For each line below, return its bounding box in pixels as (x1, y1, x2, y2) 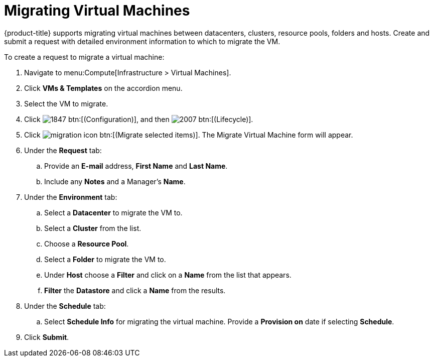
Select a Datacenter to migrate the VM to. (44, 208, 183, 217)
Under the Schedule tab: (24, 301, 106, 310)
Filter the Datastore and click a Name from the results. (44, 286, 226, 295)
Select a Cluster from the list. (44, 223, 141, 232)
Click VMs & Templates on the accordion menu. (24, 83, 183, 92)
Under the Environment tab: (24, 192, 117, 201)
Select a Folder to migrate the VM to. (44, 255, 166, 264)
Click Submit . (24, 332, 69, 341)
